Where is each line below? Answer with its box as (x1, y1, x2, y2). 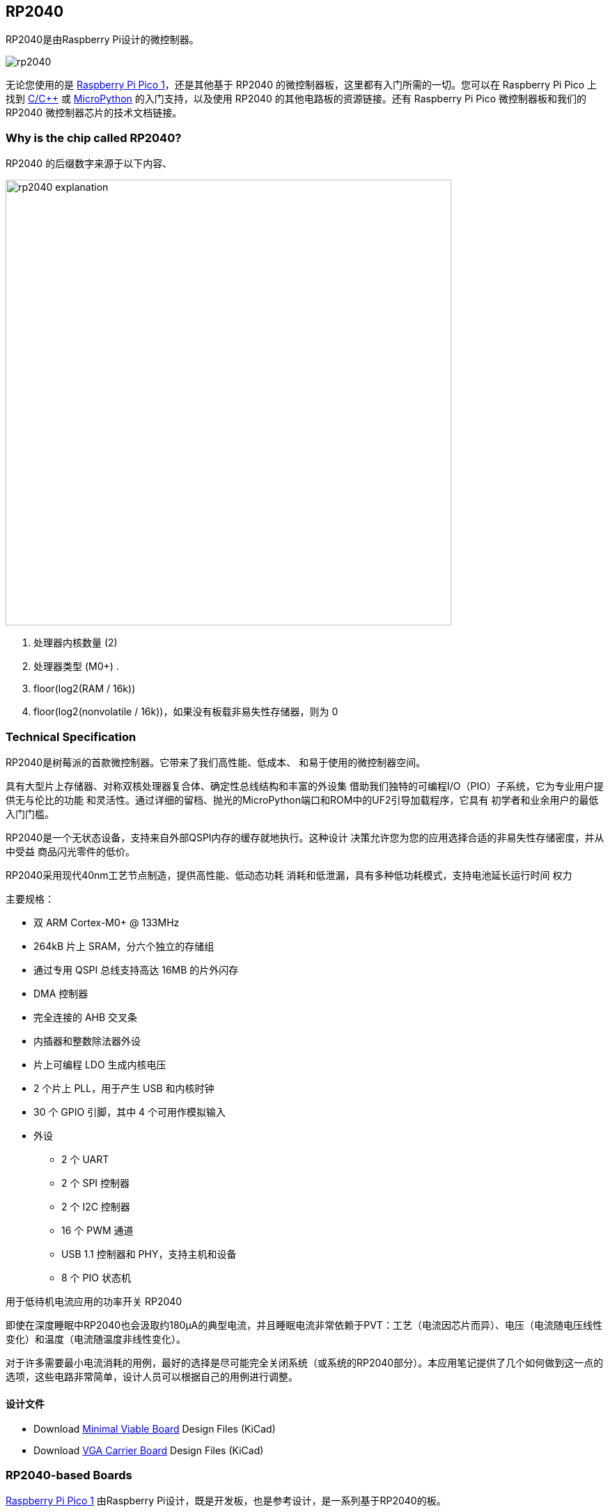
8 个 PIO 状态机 (61, 1271, 131, 1284)
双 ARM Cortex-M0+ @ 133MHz (33, 916, 180, 928)
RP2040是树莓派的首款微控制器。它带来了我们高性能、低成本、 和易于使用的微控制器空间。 (6, 756, 426, 768)
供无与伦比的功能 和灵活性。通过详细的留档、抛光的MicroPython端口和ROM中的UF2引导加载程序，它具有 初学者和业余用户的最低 (6, 793, 599, 806)
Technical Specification (6, 729, 136, 744)
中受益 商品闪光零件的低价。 (6, 845, 135, 857)
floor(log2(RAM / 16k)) (33, 683, 136, 695)
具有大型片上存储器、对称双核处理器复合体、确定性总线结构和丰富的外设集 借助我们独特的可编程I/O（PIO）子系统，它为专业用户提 (6, 779, 604, 792)
